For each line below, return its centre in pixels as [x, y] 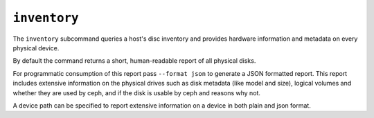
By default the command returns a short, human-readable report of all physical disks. [134, 61]
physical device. [36, 48]
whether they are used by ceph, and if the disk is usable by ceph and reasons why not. [137, 92]
